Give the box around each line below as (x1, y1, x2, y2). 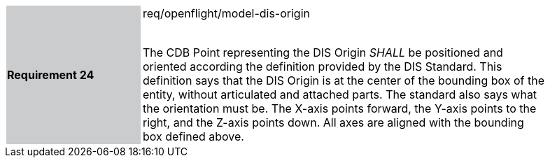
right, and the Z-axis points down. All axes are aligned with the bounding (143, 115, 524, 129)
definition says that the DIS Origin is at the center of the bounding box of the (143, 73, 545, 87)
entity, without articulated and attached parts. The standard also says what (143, 87, 537, 101)
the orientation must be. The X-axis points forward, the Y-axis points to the (143, 101, 537, 115)
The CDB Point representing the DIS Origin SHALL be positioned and (143, 45, 503, 59)
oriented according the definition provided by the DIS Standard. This (143, 59, 502, 73)
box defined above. (143, 129, 244, 143)
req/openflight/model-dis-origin (143, 6, 310, 20)
